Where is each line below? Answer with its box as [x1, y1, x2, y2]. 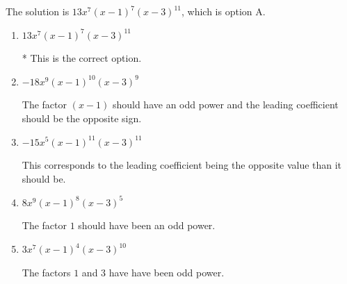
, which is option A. [181, 4, 266, 18]
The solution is [6, 4, 70, 18]
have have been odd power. [108, 265, 225, 279]
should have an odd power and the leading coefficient [112, 97, 339, 112]
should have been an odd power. [78, 218, 216, 233]
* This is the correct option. [22, 51, 142, 65]
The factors [22, 265, 71, 279]
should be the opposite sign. [22, 110, 142, 125]
